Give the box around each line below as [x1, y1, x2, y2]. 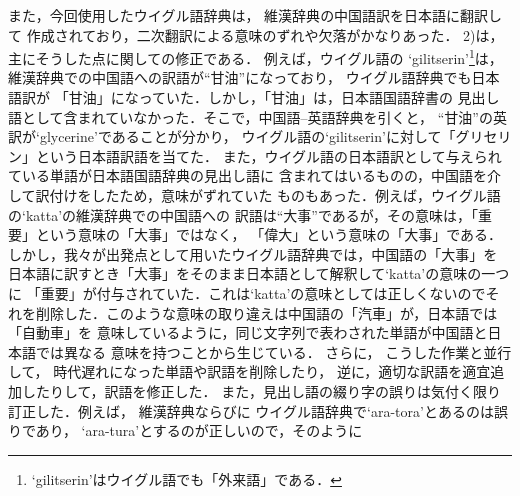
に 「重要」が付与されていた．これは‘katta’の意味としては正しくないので [8, 282, 486, 303]
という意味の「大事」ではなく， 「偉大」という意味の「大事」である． [35, 224, 503, 245]
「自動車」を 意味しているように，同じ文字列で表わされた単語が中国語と [8, 322, 488, 343]
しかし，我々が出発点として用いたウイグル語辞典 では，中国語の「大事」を [8, 243, 498, 264]
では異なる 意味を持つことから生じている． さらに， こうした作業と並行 [35, 341, 512, 362]
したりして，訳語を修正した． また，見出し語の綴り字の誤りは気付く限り [21, 380, 501, 401]
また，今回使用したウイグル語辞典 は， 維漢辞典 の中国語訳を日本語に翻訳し [8, 5, 503, 25]
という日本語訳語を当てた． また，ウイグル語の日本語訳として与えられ [35, 145, 502, 166]
